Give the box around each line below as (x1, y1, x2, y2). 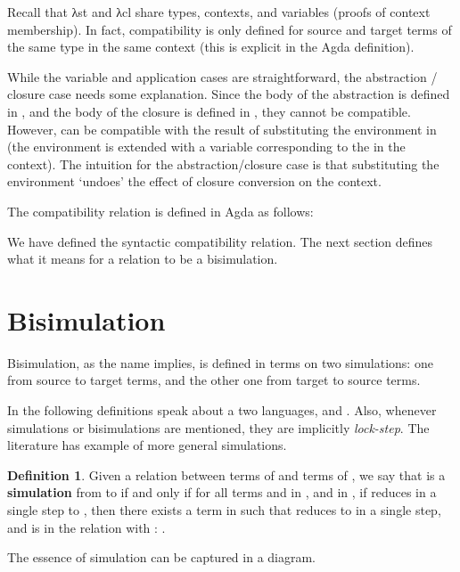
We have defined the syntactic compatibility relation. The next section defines (7, 232, 433, 250)
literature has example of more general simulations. (7, 436, 287, 454)
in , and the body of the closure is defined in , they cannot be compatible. (7, 102, 411, 120)
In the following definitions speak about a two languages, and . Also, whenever (7, 401, 437, 420)
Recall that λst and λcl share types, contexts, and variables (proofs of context (7, 3, 431, 20)
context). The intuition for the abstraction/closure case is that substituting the (7, 154, 439, 173)
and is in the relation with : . (7, 518, 166, 536)
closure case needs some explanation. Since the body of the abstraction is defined (7, 85, 450, 103)
